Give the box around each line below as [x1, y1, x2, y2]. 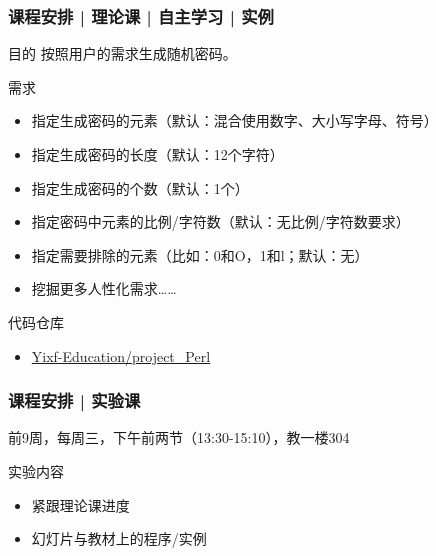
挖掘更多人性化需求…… [31, 278, 177, 299]
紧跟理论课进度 [31, 494, 130, 515]
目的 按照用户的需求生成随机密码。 [8, 43, 237, 64]
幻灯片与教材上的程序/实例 [31, 528, 207, 549]
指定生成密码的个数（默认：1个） [31, 177, 249, 198]
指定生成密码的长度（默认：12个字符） [31, 144, 284, 164]
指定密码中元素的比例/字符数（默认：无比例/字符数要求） [31, 211, 410, 232]
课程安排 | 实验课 [8, 388, 141, 413]
